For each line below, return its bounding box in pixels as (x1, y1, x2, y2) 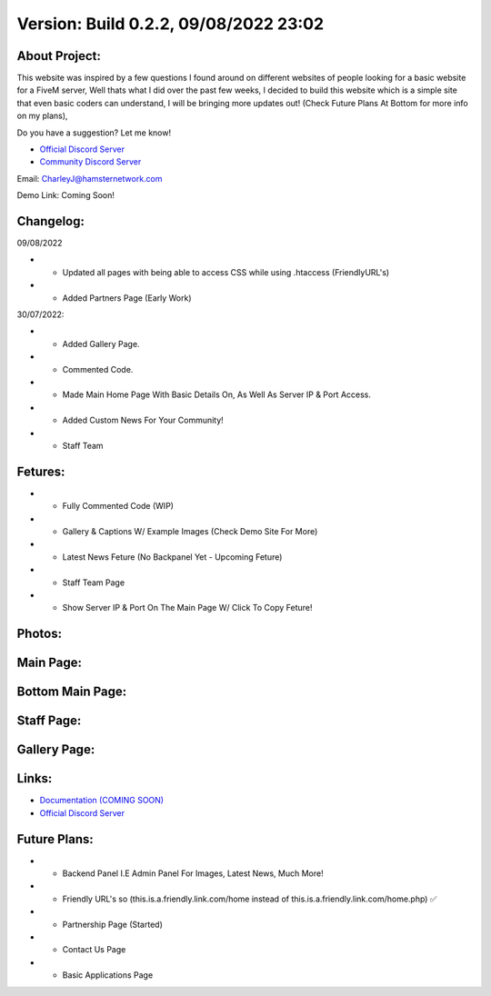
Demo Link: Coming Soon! (16, 190, 115, 201)
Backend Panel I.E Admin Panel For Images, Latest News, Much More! (62, 868, 324, 879)
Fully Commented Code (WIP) (62, 501, 175, 512)
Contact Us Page (62, 944, 126, 955)
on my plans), (16, 110, 68, 122)
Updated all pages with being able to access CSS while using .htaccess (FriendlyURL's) (62, 266, 390, 277)
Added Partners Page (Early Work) (62, 292, 192, 304)
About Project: (16, 48, 102, 64)
